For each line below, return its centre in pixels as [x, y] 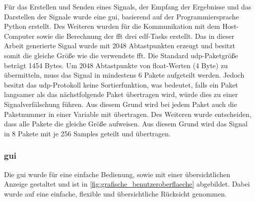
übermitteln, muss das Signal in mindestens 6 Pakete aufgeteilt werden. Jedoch [124, 75]
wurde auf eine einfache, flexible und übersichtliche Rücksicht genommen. [115, 193]
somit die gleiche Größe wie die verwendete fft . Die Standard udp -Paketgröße [121, 55]
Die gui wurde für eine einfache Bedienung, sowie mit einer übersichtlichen [117, 174]
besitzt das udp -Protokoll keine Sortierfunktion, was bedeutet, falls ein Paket [121, 84]
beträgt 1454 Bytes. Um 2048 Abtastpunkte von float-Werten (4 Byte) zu [116, 65]
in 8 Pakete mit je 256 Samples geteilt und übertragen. [87, 133]
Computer [19, 36]
